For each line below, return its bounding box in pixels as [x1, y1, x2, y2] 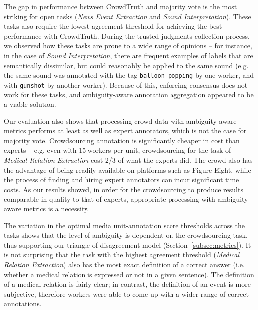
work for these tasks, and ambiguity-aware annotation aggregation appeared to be [4, 89, 254, 100]
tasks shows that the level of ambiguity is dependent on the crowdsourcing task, [4, 230, 248, 240]
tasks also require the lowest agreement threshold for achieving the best [4, 21, 222, 31]
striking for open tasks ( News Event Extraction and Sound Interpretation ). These [4, 11, 251, 21]
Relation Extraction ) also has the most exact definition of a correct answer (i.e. [4, 259, 245, 269]
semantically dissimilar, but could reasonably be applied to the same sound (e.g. [4, 60, 249, 70]
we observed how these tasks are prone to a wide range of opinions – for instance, [4, 40, 252, 51]
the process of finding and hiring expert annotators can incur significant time [4, 174, 239, 185]
